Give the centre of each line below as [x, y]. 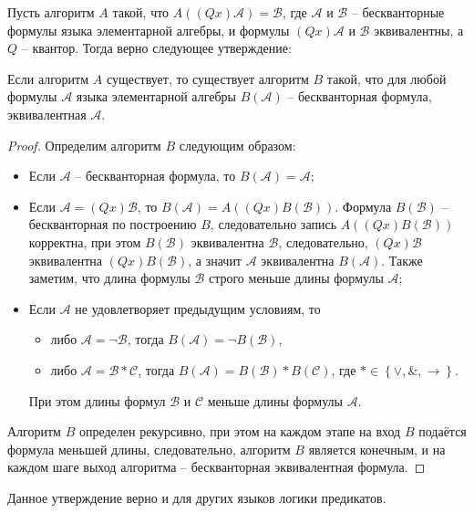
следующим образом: [237, 145]
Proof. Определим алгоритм [84, 145]
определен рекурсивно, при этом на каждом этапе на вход [240, 431]
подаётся [443, 431]
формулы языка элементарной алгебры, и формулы [149, 30]
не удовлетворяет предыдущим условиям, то [198, 308]
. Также [402, 260]
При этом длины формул [97, 400]
